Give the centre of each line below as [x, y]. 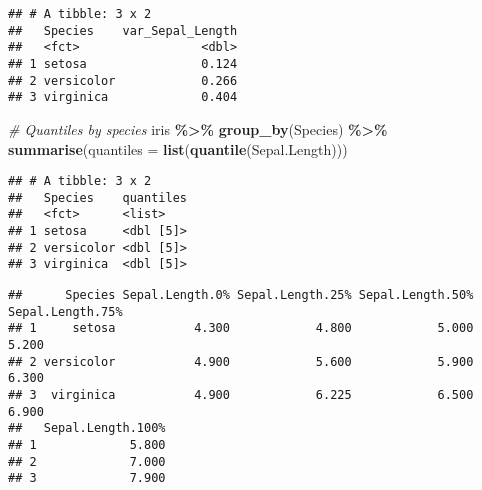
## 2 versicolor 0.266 [123, 80]
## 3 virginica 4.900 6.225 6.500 [241, 395]
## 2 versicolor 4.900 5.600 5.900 [241, 361]
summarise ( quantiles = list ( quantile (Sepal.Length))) [178, 148]
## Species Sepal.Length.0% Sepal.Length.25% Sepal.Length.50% [241, 295]
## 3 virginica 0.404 [123, 97]
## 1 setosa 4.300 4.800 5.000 [241, 328]
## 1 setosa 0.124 [123, 63]
